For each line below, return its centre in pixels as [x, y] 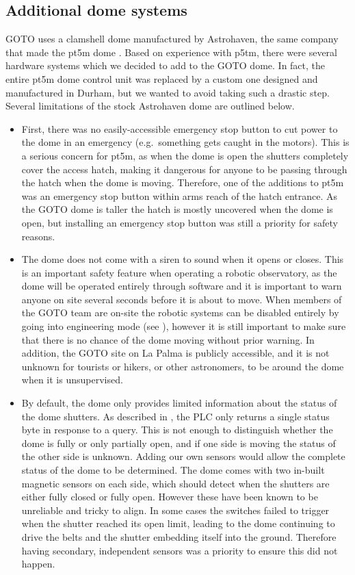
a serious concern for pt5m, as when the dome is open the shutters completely [185, 155]
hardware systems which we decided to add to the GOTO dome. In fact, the [166, 65]
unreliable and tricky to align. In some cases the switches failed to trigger [175, 510]
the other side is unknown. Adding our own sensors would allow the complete [183, 456]
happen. [38, 564]
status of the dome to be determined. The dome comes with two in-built [173, 470]
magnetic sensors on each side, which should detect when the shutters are [175, 483]
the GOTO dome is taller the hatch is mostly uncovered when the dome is [177, 209]
